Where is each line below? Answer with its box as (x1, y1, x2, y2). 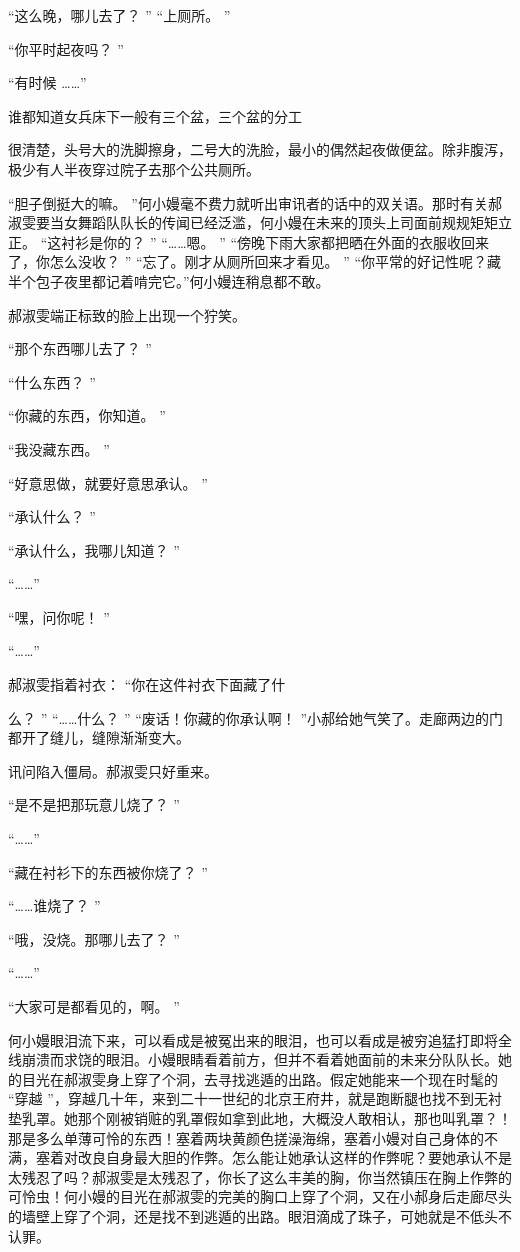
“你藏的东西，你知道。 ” (8, 405, 166, 426)
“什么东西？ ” (8, 371, 96, 392)
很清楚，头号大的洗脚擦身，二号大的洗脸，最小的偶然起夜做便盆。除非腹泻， (8, 139, 512, 160)
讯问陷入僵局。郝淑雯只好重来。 (8, 760, 218, 781)
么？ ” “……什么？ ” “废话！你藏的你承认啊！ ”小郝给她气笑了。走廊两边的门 (8, 707, 504, 728)
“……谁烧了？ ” (8, 895, 101, 916)
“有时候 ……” (8, 72, 87, 93)
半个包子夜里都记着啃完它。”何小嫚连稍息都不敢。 (8, 270, 330, 291)
